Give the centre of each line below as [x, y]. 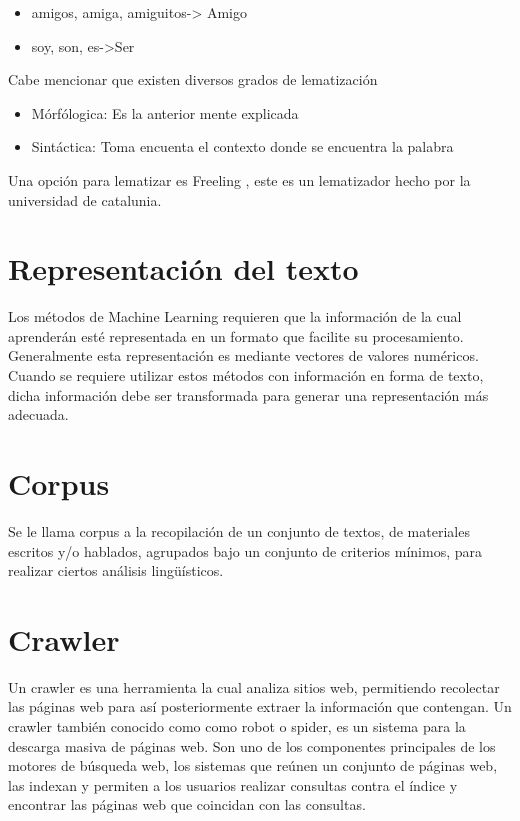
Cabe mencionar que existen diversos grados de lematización [193, 79]
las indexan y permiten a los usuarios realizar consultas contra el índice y [233, 784]
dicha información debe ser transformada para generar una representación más [248, 394]
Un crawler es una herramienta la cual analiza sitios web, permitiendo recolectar [254, 686]
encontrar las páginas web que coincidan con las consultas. [187, 804]
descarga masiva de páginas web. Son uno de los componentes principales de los [252, 745]
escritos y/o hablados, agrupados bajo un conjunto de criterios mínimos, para [245, 550]
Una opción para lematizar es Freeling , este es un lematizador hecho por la [239, 179]
